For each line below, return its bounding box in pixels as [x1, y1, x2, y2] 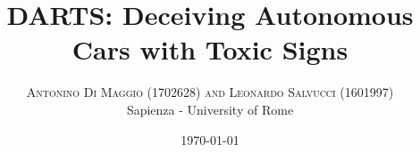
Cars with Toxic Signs [71, 31, 349, 68]
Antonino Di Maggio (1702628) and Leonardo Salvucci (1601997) [26, 83, 394, 101]
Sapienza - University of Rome [126, 100, 294, 118]
